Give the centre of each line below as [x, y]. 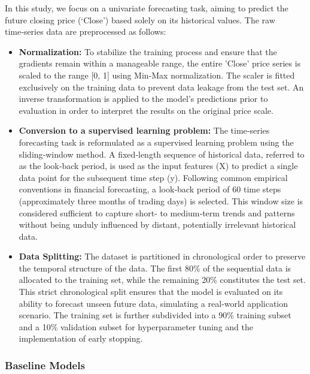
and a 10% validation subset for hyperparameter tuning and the [136, 326]
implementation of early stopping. [81, 338]
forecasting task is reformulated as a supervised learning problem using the [156, 142]
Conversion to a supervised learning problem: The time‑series [144, 130]
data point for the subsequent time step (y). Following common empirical [153, 177]
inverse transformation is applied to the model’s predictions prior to [143, 99]
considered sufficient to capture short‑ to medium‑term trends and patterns [157, 212]
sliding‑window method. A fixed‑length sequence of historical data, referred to [162, 154]
